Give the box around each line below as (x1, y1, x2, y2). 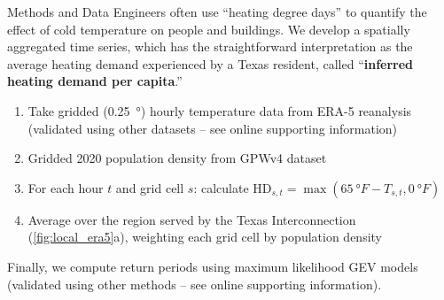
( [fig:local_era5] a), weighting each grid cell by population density (27, 227, 383, 246)
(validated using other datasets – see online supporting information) (27, 119, 398, 137)
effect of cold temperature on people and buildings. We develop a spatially (7, 19, 410, 38)
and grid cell (115, 178, 184, 196)
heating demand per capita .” (7, 72, 183, 90)
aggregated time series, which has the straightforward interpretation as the (7, 37, 413, 56)
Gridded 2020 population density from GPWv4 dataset (27, 149, 327, 167)
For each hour (27, 178, 104, 196)
